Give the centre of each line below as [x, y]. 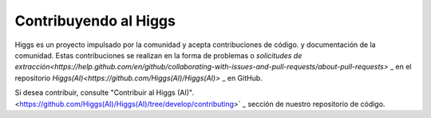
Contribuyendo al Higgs [95, 21]
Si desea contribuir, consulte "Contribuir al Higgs [95, 92]
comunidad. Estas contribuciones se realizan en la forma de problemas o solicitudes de [158, 55]
